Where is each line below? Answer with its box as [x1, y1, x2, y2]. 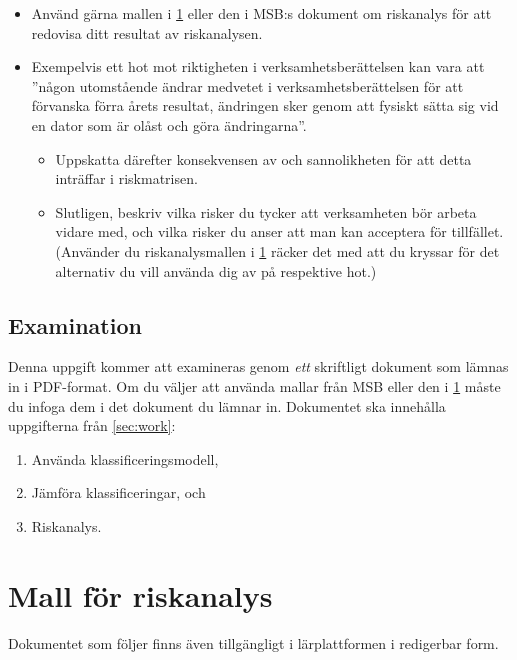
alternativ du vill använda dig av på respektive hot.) [55, 260, 377, 281]
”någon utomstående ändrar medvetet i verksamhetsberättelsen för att [31, 75, 464, 96]
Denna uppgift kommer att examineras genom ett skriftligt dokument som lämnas [8, 356, 509, 377]
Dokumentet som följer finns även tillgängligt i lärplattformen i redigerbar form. [8, 632, 499, 653]
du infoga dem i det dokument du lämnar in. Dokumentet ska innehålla [8, 395, 446, 416]
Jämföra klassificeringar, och [31, 482, 206, 503]
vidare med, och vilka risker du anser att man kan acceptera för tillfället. [55, 221, 504, 242]
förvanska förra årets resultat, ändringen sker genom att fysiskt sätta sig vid [31, 95, 499, 116]
